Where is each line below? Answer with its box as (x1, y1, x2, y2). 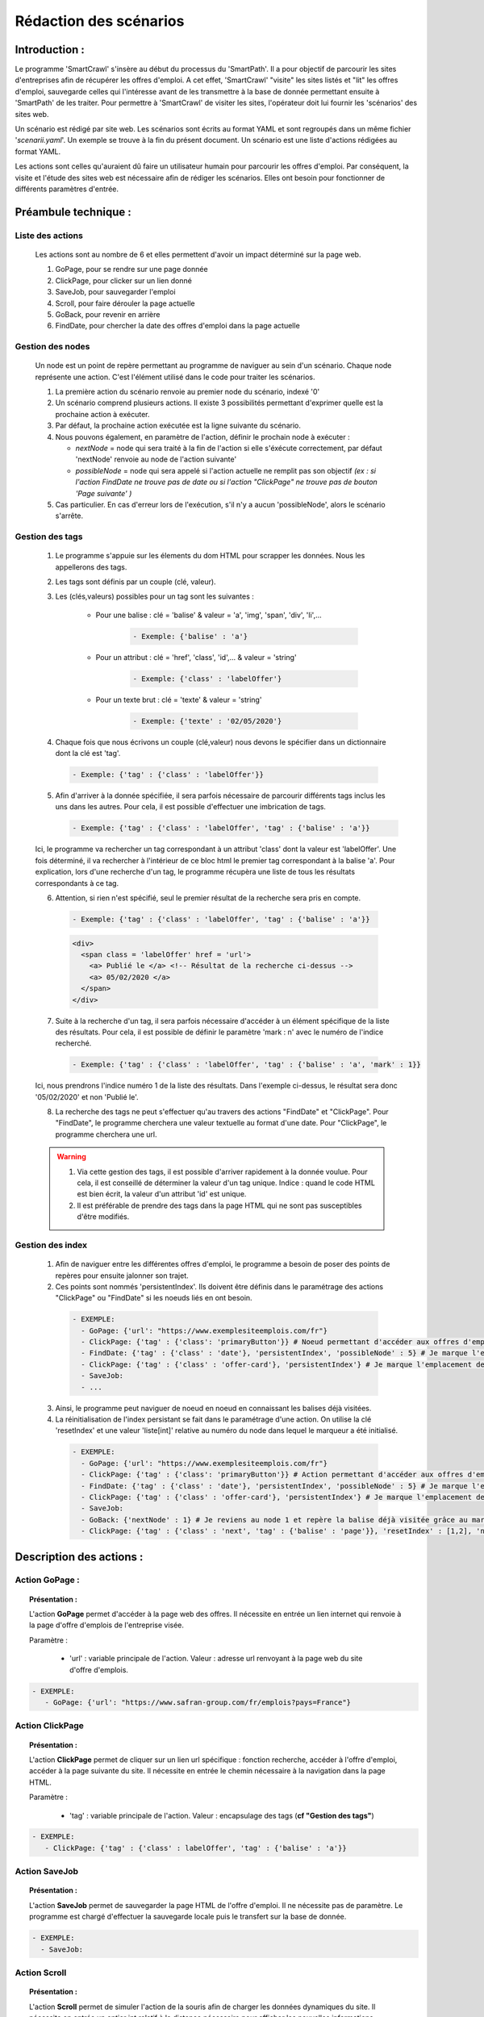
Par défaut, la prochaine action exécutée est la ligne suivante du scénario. (55, 420, 302, 431)
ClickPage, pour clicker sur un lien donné (55, 275, 193, 286)
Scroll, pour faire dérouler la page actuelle (55, 299, 195, 308)
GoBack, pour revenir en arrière (55, 309, 161, 319)
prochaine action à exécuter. (55, 409, 150, 419)
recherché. (55, 1038, 92, 1048)
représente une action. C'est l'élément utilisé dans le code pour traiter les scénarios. (35, 372, 315, 382)
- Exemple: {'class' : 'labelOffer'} (132, 674, 282, 683)
